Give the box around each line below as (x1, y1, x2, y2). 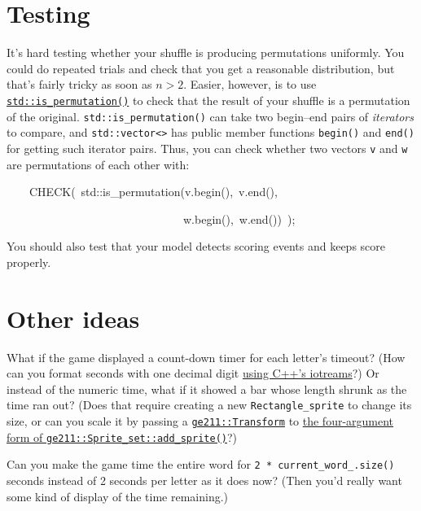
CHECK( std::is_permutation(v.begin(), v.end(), (29, 183, 278, 200)
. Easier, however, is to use (183, 76, 317, 93)
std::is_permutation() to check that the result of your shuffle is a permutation (7, 91, 410, 108)
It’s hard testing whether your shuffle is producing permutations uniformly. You (7, 44, 405, 61)
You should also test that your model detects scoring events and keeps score (7, 238, 386, 255)
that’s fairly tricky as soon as (7, 76, 152, 93)
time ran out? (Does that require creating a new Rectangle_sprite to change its (7, 396, 412, 413)
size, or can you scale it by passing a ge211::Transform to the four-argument (7, 413, 394, 430)
